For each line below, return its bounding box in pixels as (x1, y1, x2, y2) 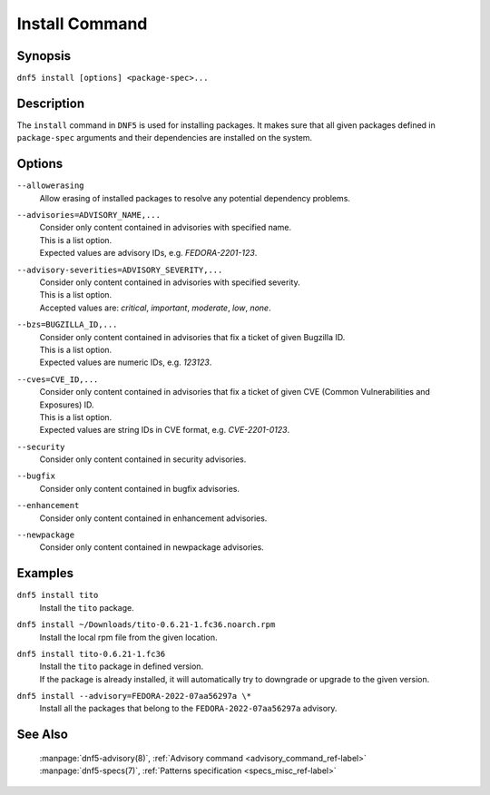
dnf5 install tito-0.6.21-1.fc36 (16, 649, 166, 659)
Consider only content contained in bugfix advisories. (39, 483, 240, 494)
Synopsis (16, 48, 72, 64)
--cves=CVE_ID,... (16, 374, 99, 385)
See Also (16, 727, 68, 742)
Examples (16, 565, 74, 581)
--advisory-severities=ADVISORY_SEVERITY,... (16, 264, 223, 275)
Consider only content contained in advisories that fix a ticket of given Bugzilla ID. (39, 331, 346, 342)
